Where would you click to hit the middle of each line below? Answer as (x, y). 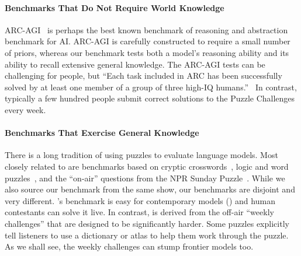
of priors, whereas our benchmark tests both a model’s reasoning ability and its (147, 52)
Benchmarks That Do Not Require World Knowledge (115, 7)
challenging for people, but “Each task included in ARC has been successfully (143, 76)
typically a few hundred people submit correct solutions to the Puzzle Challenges (150, 98)
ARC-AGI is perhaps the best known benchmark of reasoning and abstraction (146, 29)
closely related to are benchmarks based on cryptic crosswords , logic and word (147, 166)
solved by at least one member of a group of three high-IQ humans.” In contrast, (151, 87)
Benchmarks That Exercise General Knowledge (102, 133)
